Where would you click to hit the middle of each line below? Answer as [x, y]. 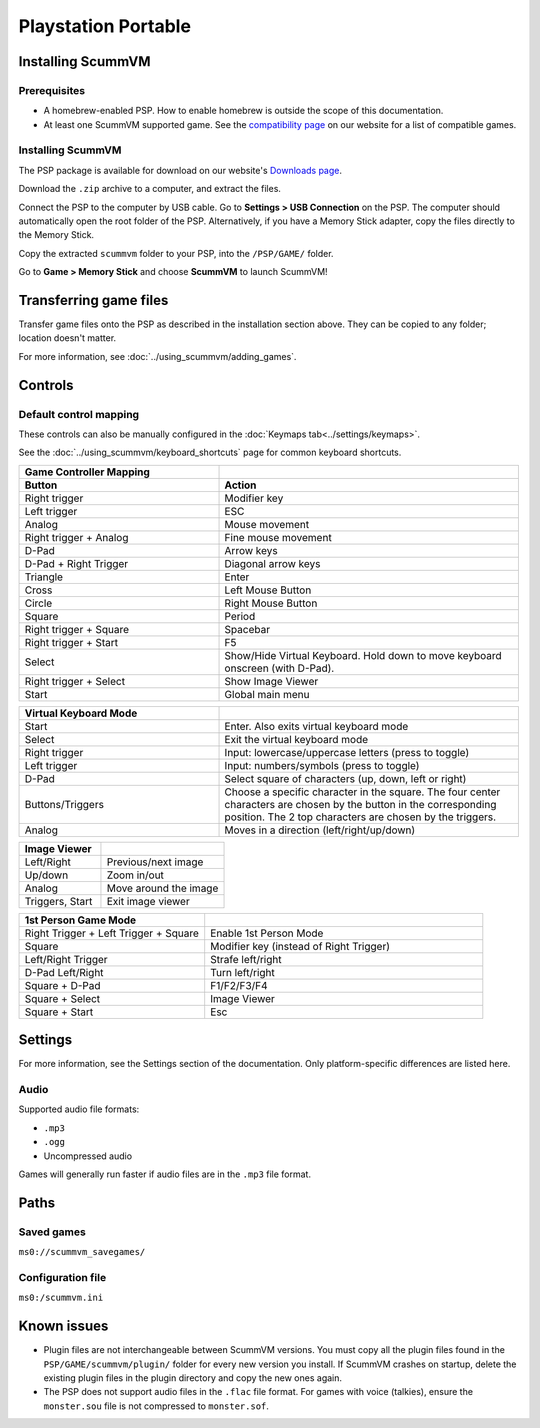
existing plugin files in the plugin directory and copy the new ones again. [193, 1378]
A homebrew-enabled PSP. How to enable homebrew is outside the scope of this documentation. [243, 111]
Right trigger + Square [77, 629]
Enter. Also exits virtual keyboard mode [316, 726]
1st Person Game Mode [80, 920]
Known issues [63, 1326]
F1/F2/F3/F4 [239, 985]
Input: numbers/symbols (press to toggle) [322, 765]
